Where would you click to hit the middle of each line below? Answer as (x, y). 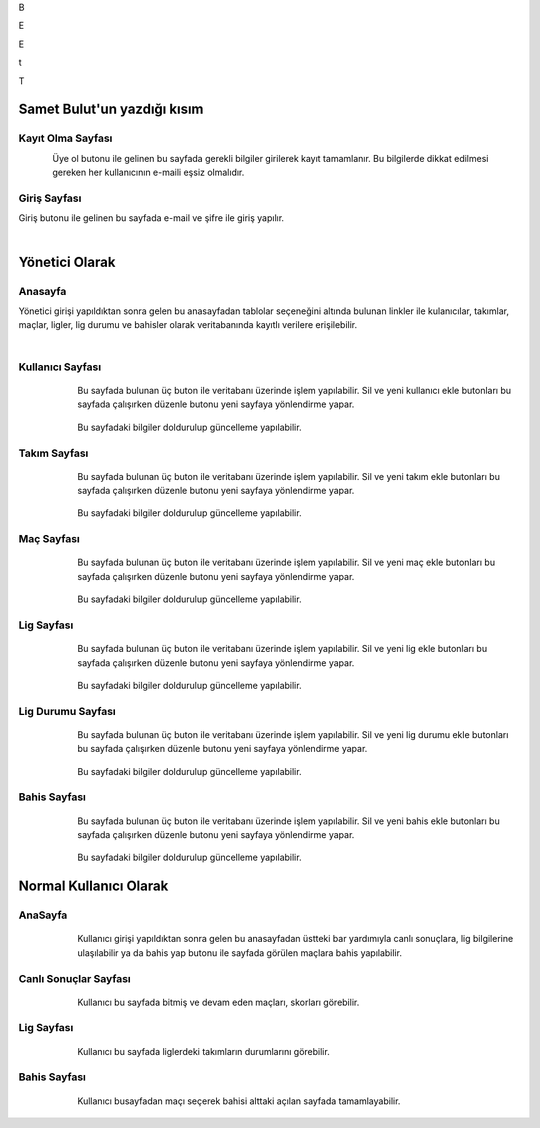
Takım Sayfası (53, 453)
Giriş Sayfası (50, 198)
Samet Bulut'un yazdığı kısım (111, 109)
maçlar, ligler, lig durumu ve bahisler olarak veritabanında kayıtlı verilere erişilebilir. (188, 325)
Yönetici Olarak (67, 261)
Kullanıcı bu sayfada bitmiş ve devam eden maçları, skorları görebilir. (218, 1002)
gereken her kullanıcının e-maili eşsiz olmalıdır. (148, 172)
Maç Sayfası (49, 539)
